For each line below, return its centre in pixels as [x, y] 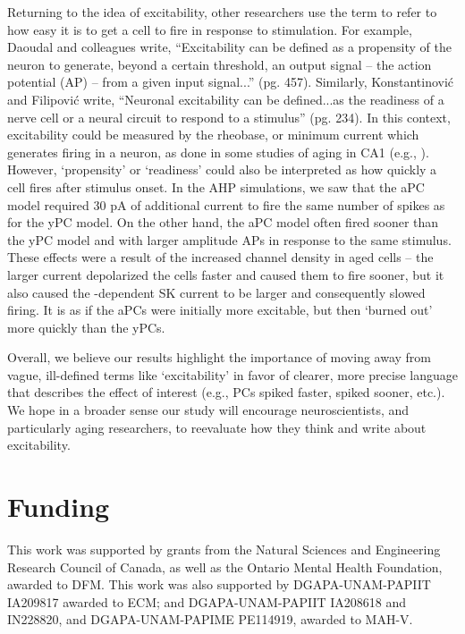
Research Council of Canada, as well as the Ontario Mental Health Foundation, [225, 566]
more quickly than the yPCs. [86, 327]
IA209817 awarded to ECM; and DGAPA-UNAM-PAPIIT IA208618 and [207, 601]
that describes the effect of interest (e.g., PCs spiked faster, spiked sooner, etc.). [226, 392]
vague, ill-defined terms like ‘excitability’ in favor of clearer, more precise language [232, 374]
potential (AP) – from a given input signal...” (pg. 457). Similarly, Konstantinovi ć [231, 82]
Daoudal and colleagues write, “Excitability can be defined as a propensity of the [229, 47]
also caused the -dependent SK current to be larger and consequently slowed [216, 292]
